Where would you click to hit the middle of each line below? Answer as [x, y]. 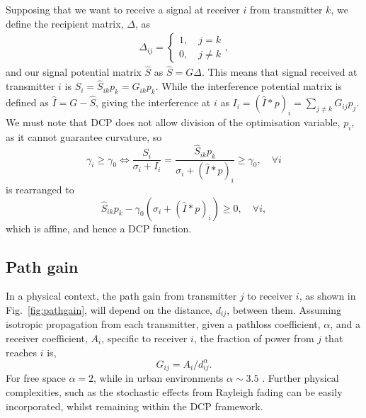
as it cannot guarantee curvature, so [84, 136]
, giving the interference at [153, 102]
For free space [36, 378]
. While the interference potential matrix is [248, 86]
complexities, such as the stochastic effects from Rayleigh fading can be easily [174, 391]
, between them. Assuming [284, 309]
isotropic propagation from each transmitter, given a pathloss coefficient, [163, 324]
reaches [22, 352]
